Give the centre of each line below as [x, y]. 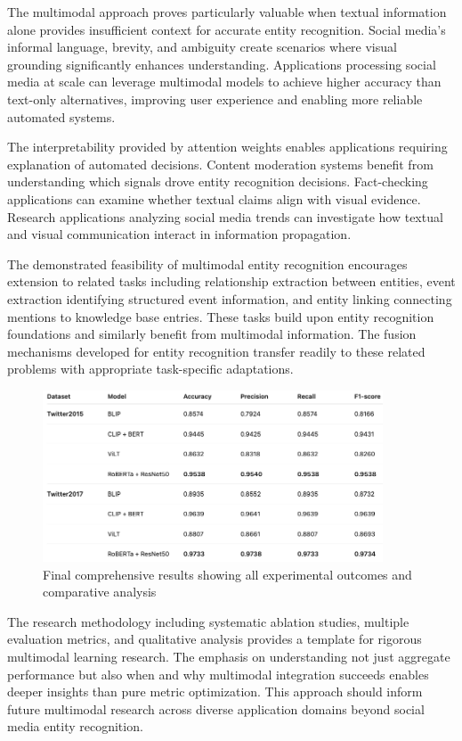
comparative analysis [100, 592]
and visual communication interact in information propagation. [179, 234]
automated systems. [61, 116]
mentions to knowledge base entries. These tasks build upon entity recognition [221, 316]
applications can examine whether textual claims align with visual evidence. [214, 198]
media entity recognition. [75, 726]
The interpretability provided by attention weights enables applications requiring [227, 147]
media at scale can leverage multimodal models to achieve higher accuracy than [224, 82]
